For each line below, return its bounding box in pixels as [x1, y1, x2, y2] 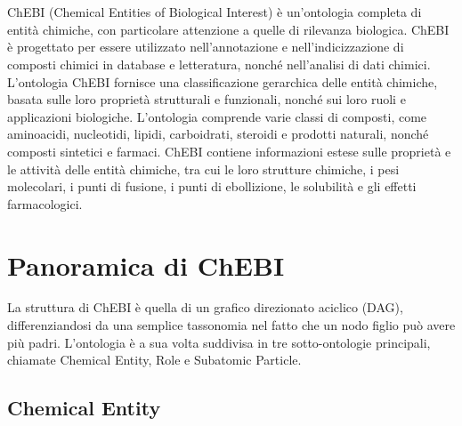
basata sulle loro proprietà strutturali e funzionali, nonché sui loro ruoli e [7, 90, 406, 109]
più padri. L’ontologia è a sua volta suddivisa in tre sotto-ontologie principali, [7, 333, 431, 351]
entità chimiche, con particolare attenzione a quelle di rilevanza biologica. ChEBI [7, 20, 450, 38]
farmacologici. [7, 194, 83, 213]
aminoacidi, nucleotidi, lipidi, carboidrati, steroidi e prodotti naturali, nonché [7, 125, 429, 143]
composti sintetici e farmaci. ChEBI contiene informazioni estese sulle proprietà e [7, 141, 451, 160]
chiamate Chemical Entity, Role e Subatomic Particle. [7, 350, 302, 369]
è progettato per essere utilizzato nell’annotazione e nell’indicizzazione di [7, 37, 404, 56]
